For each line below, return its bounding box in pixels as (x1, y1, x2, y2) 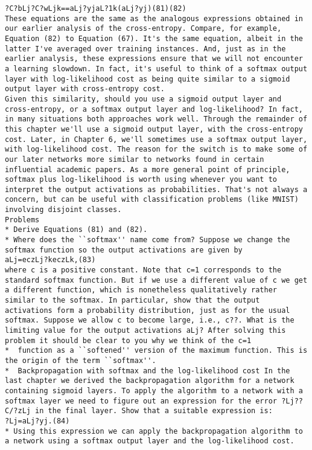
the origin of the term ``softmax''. (5, 356, 156, 365)
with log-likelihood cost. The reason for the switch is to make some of (5, 145, 308, 154)
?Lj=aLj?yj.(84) (5, 416, 70, 425)
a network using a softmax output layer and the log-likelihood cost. (5, 437, 294, 446)
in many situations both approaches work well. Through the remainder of (5, 115, 308, 124)
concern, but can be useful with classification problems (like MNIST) (5, 195, 299, 204)
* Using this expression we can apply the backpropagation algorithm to (5, 426, 303, 436)
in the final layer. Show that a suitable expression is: (35, 407, 273, 416)
